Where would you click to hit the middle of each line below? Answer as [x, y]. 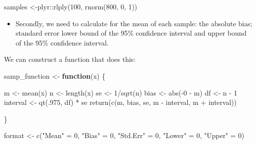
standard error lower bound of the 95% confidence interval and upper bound [131, 33]
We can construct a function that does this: [70, 59]
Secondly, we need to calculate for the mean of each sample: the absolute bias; [134, 23]
